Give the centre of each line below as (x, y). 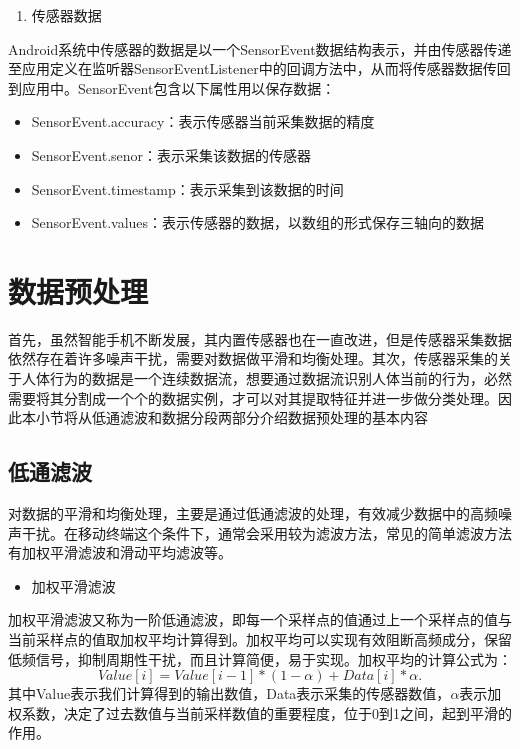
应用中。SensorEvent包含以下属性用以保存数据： (178, 87)
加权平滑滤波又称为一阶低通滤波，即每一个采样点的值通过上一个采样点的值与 (260, 619)
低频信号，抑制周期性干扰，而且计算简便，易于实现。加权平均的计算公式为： (260, 658)
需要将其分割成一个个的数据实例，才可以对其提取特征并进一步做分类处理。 (253, 397)
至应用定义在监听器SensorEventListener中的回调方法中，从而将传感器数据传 (252, 68)
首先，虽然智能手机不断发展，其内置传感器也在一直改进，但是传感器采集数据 (260, 338)
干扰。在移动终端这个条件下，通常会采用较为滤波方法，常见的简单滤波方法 (266, 532)
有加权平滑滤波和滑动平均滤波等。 (120, 552)
